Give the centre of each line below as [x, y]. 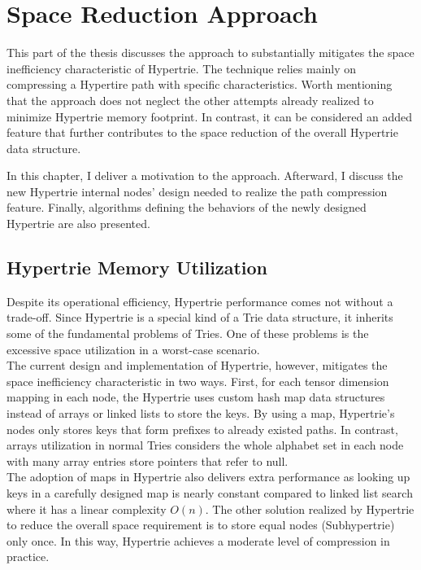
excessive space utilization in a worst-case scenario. [133, 349]
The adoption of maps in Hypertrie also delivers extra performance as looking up [208, 477]
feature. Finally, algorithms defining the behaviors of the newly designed [187, 207]
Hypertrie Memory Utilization [137, 267]
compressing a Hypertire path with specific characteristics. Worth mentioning [200, 84]
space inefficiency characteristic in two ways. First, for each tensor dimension [198, 381]
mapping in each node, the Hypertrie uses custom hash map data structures [196, 397]
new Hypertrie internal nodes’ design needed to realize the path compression [197, 191]
